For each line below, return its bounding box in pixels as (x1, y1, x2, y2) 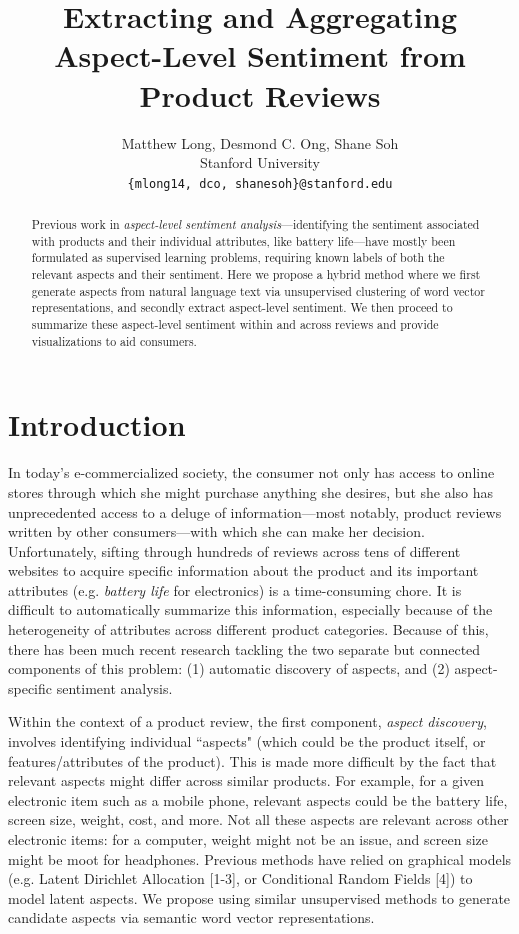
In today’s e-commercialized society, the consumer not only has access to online (8, 462, 495, 483)
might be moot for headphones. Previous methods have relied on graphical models (8, 848, 512, 869)
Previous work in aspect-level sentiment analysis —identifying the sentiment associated (31, 216, 480, 233)
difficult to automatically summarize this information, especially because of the (8, 599, 493, 620)
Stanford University (200, 152, 320, 173)
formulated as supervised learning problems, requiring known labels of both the (31, 249, 445, 266)
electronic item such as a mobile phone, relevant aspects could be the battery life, (8, 789, 508, 810)
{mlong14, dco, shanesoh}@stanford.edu (127, 176, 393, 191)
